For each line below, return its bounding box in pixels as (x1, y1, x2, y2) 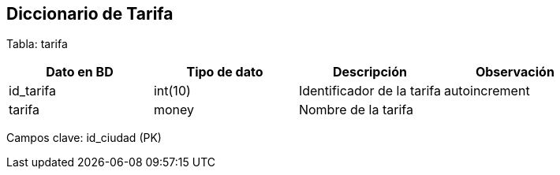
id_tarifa (9, 83, 56, 99)
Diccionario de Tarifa (6, 4, 174, 24)
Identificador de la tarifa (298, 83, 441, 99)
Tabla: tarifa (6, 37, 68, 51)
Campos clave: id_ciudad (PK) (6, 131, 162, 145)
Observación (475, 64, 554, 80)
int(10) (153, 83, 191, 99)
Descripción (332, 64, 407, 80)
